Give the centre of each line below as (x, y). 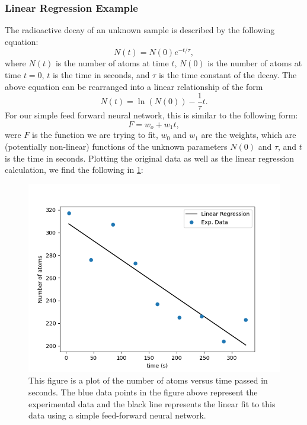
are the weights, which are (249, 135)
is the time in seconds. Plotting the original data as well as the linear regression (150, 158)
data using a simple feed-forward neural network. (117, 415)
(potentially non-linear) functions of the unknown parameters (116, 146)
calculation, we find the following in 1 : (74, 170)
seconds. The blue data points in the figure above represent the (143, 392)
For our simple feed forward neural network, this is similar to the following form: (151, 115)
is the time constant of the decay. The (228, 75)
